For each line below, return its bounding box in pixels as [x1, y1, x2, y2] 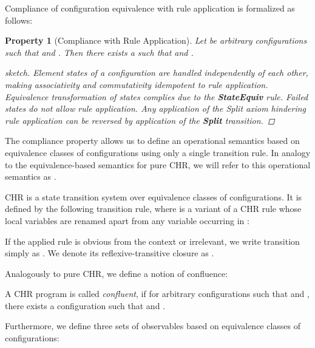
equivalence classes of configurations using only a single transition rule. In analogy [5, 146, 311, 159]
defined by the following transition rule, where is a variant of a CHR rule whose [5, 202, 302, 215]
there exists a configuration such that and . [5, 299, 165, 312]
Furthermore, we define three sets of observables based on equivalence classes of [5, 319, 301, 332]
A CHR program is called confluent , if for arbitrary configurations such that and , [5, 287, 310, 300]
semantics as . [5, 170, 56, 183]
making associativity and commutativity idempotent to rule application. [5, 78, 268, 90]
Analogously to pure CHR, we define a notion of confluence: [5, 267, 228, 279]
